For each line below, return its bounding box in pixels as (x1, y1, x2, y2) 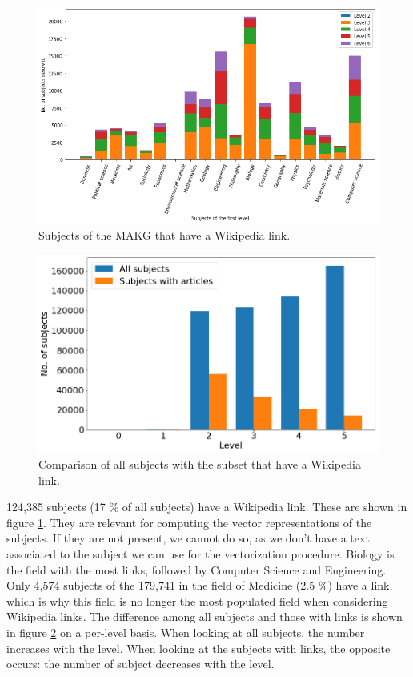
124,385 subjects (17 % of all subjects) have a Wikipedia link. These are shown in (6, 498, 407, 515)
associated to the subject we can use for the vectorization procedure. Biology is (6, 546, 395, 562)
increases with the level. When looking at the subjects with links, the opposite (6, 639, 391, 656)
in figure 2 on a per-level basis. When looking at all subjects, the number (6, 624, 365, 640)
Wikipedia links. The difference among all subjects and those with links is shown (6, 608, 403, 625)
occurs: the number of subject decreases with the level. (6, 655, 275, 672)
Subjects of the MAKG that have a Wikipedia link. (38, 226, 291, 243)
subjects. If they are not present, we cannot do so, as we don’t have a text (6, 530, 370, 546)
